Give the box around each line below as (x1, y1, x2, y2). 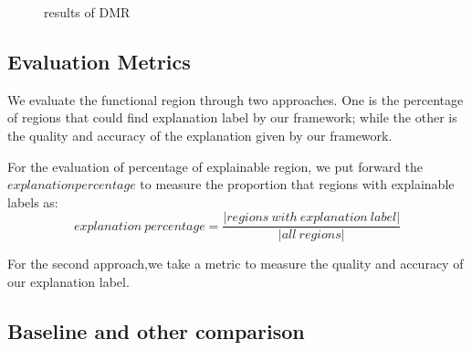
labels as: (7, 192, 58, 211)
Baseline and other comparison (7, 317, 305, 345)
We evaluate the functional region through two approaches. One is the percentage (7, 90, 464, 109)
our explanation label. (7, 272, 130, 292)
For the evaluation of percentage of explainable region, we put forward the (7, 156, 424, 175)
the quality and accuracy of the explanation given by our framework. (7, 125, 393, 144)
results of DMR (44, 3, 131, 21)
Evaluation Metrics (7, 47, 191, 75)
